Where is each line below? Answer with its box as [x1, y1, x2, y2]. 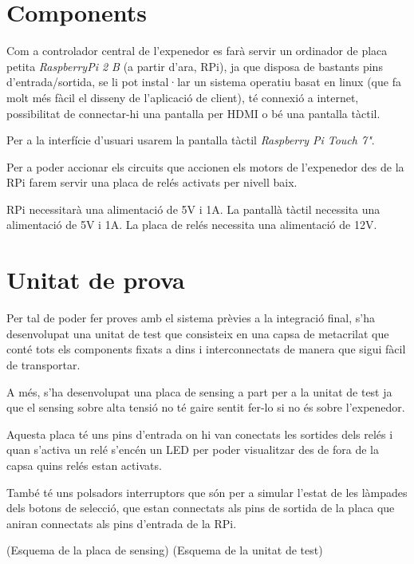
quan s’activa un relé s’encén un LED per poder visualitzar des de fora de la [6, 441, 379, 458]
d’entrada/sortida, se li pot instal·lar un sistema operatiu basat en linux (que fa [6, 73, 401, 90]
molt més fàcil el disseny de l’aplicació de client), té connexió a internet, [6, 89, 359, 105]
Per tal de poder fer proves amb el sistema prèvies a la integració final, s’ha [6, 310, 375, 326]
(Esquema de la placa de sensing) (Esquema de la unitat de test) [6, 542, 323, 558]
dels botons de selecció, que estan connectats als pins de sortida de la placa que [6, 499, 395, 516]
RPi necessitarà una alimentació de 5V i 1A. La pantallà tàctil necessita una [6, 200, 380, 217]
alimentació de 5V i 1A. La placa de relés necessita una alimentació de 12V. [6, 216, 377, 233]
